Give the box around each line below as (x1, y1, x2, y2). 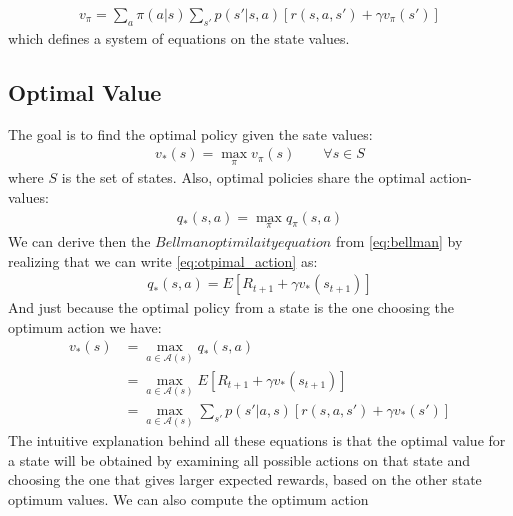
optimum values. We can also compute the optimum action (8, 488, 369, 509)
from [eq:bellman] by (335, 230, 463, 251)
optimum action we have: (8, 316, 162, 337)
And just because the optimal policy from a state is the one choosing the (8, 297, 455, 318)
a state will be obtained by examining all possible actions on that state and (8, 449, 470, 470)
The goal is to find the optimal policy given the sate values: (8, 123, 373, 144)
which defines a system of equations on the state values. (8, 27, 350, 48)
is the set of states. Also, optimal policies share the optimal (61, 167, 426, 188)
